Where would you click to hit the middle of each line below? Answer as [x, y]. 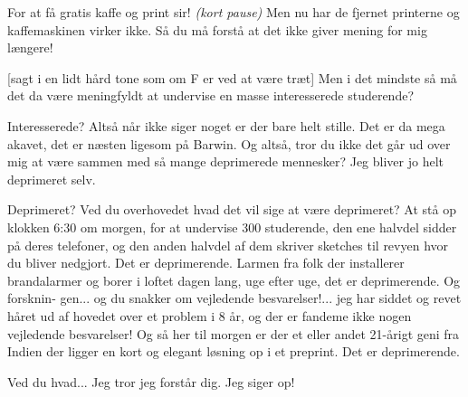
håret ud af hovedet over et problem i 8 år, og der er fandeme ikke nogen [210, 315]
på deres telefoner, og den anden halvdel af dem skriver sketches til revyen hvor [228, 245]
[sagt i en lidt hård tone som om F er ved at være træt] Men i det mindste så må [232, 77]
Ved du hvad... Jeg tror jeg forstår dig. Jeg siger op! [151, 381]
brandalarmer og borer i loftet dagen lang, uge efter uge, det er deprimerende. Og [234, 280]
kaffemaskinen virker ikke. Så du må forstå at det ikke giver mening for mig [217, 29]
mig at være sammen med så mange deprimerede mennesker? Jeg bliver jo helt [225, 161]
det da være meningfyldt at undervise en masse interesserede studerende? [211, 95]
